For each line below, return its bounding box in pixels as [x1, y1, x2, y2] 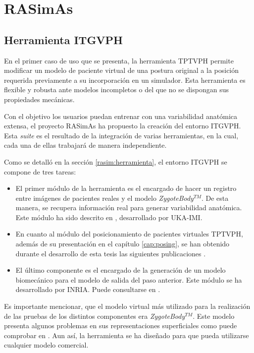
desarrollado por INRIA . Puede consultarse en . [15, 284, 160, 294]
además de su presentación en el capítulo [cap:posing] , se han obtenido [15, 238, 230, 249]
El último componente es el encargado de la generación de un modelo [15, 265, 226, 275]
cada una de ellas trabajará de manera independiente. [4, 140, 167, 150]
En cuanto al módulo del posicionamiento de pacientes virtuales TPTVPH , [15, 229, 243, 239]
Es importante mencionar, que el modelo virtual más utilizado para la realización [4, 301, 251, 311]
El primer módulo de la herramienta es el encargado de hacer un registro [15, 183, 237, 193]
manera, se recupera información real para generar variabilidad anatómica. [15, 202, 242, 213]
